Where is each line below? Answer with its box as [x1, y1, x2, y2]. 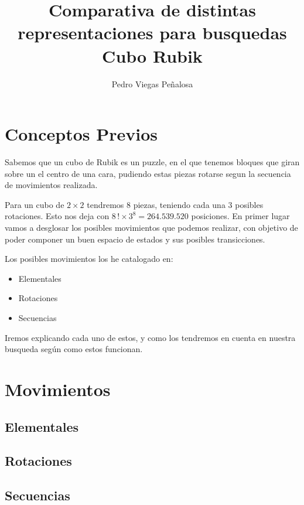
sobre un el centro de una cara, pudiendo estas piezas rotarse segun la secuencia [5, 167, 291, 179]
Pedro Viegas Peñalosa [111, 77, 193, 90]
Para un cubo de [5, 198, 64, 210]
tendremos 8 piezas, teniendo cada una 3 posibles [87, 198, 264, 210]
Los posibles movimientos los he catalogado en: [5, 252, 173, 265]
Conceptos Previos [5, 122, 158, 146]
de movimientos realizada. [5, 179, 98, 191]
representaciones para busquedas [18, 21, 287, 45]
